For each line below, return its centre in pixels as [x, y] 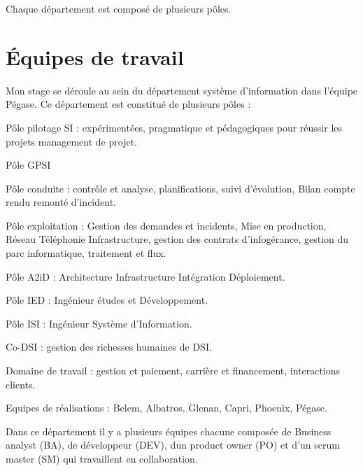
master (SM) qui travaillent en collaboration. [102, 458]
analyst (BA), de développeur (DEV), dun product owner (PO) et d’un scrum [173, 445]
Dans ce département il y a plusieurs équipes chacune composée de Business [169, 431]
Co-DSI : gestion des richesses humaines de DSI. [109, 347]
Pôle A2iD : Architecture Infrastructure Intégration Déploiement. [145, 276]
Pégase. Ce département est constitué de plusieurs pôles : [128, 104]
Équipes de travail [95, 56]
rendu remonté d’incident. [61, 202]
